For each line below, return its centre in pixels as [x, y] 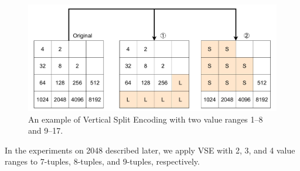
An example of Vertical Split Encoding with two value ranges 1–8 [146, 119]
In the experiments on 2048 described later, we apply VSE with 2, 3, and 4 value [150, 150]
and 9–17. [46, 130]
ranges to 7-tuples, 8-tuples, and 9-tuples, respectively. [102, 161]
